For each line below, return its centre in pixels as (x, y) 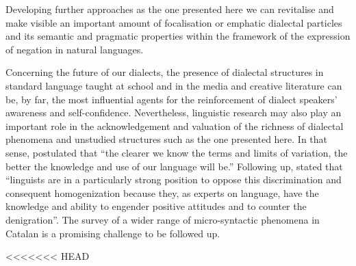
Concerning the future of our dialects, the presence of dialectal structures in (165, 72)
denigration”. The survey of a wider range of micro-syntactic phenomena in (163, 219)
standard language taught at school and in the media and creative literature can (174, 85)
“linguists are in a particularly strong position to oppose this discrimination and (174, 179)
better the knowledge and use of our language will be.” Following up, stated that (174, 166)
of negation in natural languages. (75, 49)
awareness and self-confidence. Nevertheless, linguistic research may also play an (174, 112)
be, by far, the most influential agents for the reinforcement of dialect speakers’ (171, 99)
